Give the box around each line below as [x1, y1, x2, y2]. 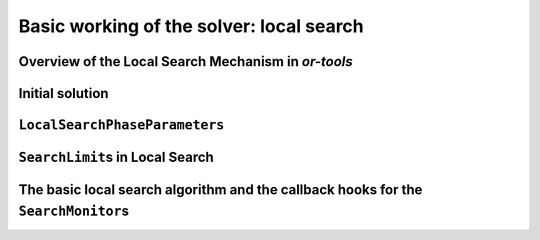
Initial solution [18, 85, 109, 102]
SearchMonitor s [18, 202, 130, 219]
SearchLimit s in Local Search [18, 149, 214, 166]
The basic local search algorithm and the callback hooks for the [18, 181, 423, 199]
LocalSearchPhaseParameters [18, 117, 225, 133]
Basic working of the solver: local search [18, 15, 364, 37]
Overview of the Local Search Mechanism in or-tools [18, 53, 354, 70]
